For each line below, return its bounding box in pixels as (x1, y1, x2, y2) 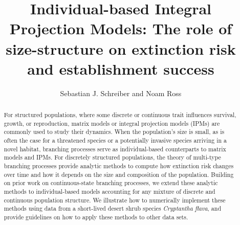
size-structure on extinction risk (6, 38, 236, 59)
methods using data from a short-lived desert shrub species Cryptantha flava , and (4, 204, 222, 213)
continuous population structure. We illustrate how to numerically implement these (4, 195, 226, 204)
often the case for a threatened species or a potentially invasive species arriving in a (4, 136, 227, 145)
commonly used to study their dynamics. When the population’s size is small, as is (4, 127, 225, 136)
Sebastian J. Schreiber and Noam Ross (60, 87, 182, 98)
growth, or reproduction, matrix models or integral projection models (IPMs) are (4, 119, 220, 127)
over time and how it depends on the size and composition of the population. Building (4, 170, 234, 178)
